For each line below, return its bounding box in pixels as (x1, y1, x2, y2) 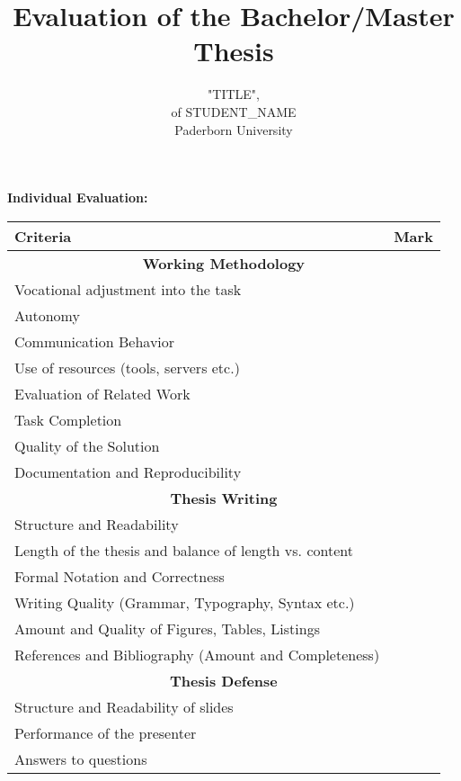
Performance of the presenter (14, 722, 197, 743)
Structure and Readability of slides (14, 696, 234, 717)
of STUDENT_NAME (171, 102, 297, 121)
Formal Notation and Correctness (14, 565, 225, 587)
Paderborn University (174, 120, 293, 139)
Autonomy (14, 304, 80, 326)
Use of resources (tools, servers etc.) (14, 356, 240, 378)
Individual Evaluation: (7, 188, 148, 207)
